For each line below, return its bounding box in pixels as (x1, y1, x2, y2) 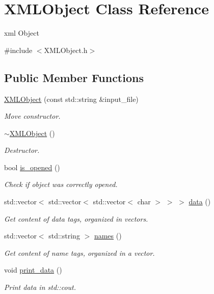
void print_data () (4, 264, 62, 275)
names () (94, 230, 122, 241)
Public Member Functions (4, 69, 144, 85)
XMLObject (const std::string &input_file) (4, 93, 139, 104)
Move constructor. (4, 111, 61, 121)
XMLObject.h (44, 44, 88, 55)
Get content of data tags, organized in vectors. (4, 213, 148, 224)
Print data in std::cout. (4, 282, 76, 292)
